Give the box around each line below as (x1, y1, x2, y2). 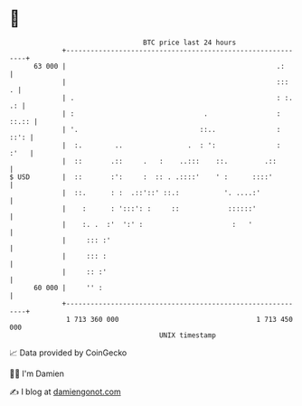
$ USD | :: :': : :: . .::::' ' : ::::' (9, 172, 273, 182)
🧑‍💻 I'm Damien (9, 368, 65, 379)
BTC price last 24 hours (143, 38, 237, 47)
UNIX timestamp (158, 330, 217, 340)
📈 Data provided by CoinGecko (9, 347, 127, 358)
